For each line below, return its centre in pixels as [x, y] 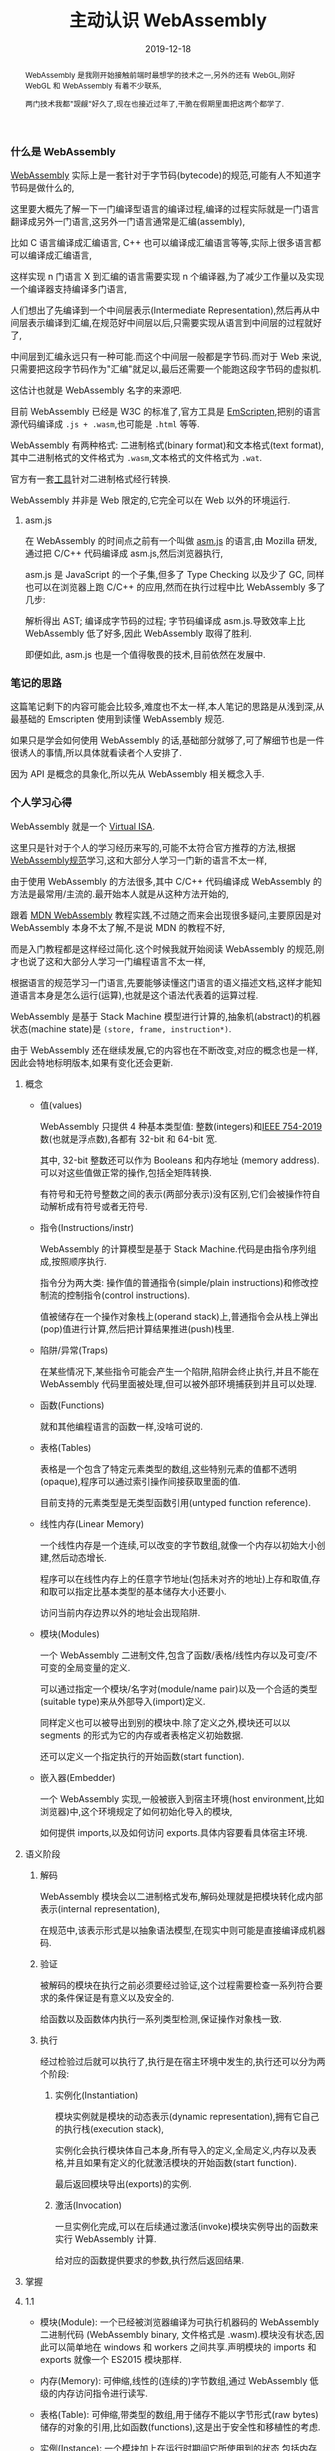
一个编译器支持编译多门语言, [69, 289]
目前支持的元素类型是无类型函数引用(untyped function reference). [175, 1502]
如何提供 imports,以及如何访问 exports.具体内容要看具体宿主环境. [173, 1832]
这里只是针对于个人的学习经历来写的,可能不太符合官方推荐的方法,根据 [153, 847]
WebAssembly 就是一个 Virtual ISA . [83, 826]
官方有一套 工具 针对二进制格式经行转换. [91, 479]
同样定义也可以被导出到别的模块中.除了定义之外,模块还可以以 [165, 1722]
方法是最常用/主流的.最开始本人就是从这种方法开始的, [120, 893]
